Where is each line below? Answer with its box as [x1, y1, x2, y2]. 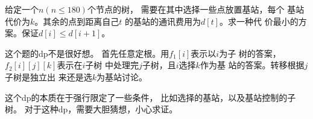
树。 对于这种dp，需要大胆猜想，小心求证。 [5, 103, 178, 115]
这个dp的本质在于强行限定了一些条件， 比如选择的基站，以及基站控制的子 [5, 91, 296, 103]
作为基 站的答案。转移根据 [200, 59, 305, 71]
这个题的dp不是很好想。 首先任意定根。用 [5, 47, 169, 59]
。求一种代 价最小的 [220, 14, 299, 27]
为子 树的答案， [219, 47, 281, 59]
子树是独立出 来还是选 [5, 70, 92, 83]
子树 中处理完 [85, 59, 139, 71]
